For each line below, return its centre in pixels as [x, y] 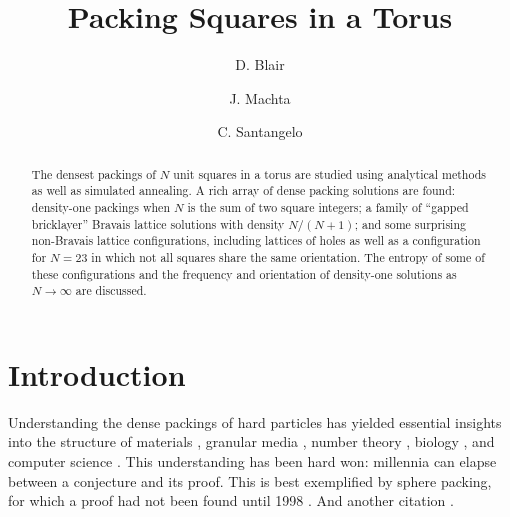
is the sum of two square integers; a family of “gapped [328, 207]
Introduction [97, 373]
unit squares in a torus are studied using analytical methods [329, 173]
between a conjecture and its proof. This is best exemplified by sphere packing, [250, 480]
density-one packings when [100, 207]
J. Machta [260, 97]
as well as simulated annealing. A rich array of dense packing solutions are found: [243, 190]
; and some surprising [410, 223]
